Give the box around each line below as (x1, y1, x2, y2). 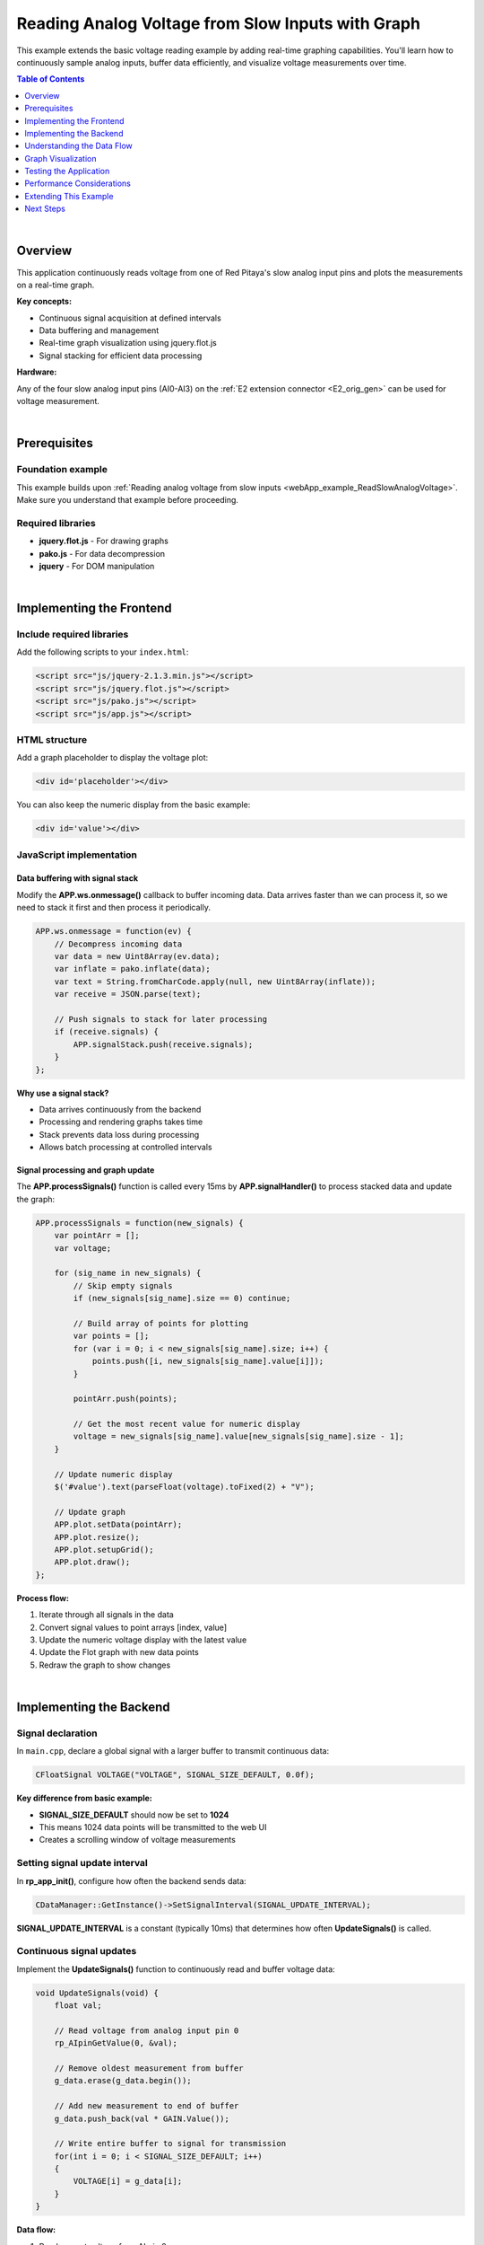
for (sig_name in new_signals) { (54, 1268, 202, 1279)
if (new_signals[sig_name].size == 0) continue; (73, 1293, 291, 1304)
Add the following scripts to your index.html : (16, 647, 189, 657)
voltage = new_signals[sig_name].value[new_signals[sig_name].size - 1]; (73, 1431, 405, 1441)
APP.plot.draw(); (54, 1557, 131, 1567)
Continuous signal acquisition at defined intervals (39, 313, 221, 323)
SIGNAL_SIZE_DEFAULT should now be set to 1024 (39, 1809, 229, 1820)
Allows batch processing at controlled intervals (39, 1141, 212, 1153)
